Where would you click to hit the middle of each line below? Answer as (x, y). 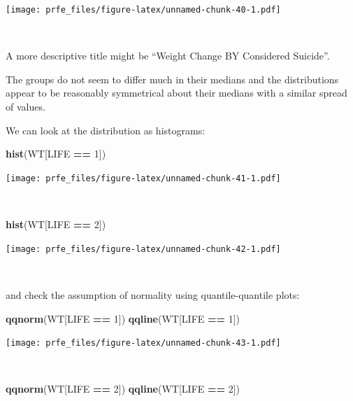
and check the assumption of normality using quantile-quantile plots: (153, 294)
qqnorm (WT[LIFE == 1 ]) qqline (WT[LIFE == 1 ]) (123, 318)
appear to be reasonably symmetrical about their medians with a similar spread (176, 93)
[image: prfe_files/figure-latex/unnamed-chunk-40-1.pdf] (143, 10)
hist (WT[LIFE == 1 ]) (56, 154)
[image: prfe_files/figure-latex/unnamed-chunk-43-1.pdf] (143, 343)
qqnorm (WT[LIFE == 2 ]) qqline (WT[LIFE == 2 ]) (123, 389)
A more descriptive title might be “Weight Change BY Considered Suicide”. (168, 56)
